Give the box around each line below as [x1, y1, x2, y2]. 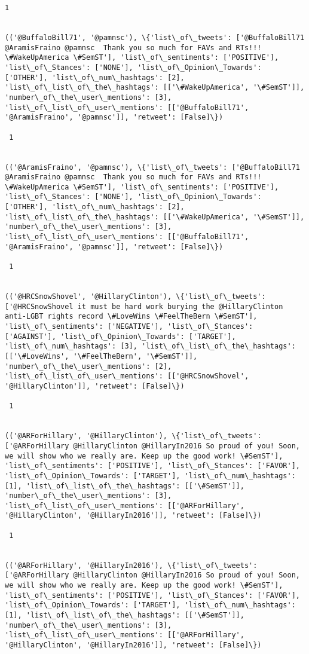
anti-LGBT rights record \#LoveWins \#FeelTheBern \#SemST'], [5, 312, 258, 321]
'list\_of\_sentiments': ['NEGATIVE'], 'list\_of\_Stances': [5, 322, 253, 331]
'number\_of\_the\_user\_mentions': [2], [5, 362, 172, 371]
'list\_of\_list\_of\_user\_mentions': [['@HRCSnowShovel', [5, 372, 249, 381]
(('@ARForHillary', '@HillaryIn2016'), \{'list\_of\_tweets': [5, 561, 258, 570]
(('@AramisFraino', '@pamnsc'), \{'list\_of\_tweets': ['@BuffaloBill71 [5, 163, 300, 172]
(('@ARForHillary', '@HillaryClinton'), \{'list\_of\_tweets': [5, 432, 262, 441]
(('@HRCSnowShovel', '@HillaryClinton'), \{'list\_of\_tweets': [5, 292, 266, 301]
